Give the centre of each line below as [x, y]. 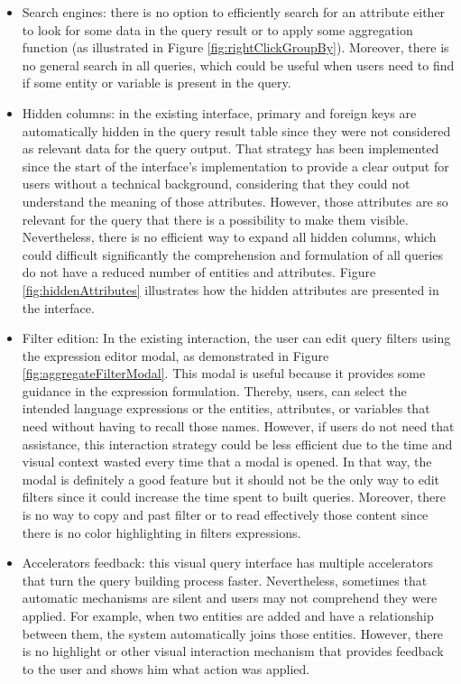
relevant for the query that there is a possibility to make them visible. [215, 219]
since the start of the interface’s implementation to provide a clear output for [235, 166]
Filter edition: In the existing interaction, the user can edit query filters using [236, 338]
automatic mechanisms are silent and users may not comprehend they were [230, 598]
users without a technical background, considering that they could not [216, 184]
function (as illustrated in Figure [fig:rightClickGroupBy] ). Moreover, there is [235, 47]
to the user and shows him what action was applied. [166, 668]
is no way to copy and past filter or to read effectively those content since [225, 515]
